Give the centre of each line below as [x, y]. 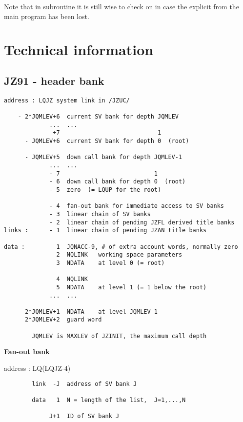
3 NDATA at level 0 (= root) [111, 263]
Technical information [79, 50]
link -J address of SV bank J [84, 384]
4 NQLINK [72, 279]
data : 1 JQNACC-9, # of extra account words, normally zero [121, 247]
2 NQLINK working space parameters [119, 255]
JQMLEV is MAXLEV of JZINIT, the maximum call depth [119, 336]
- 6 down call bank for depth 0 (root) [118, 182]
